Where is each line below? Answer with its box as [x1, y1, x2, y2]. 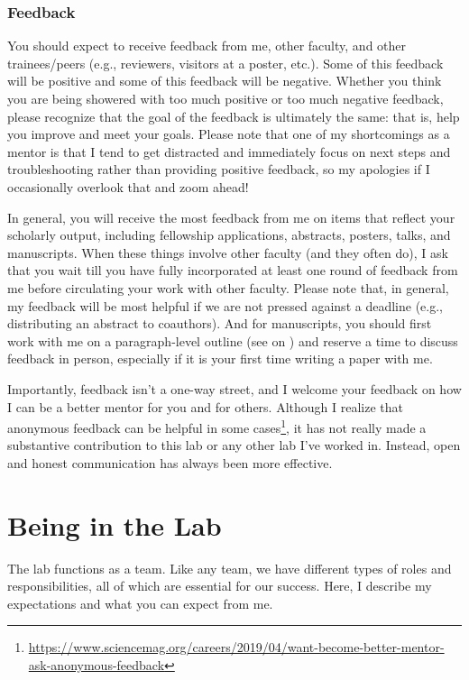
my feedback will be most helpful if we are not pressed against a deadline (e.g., [7, 296, 443, 315]
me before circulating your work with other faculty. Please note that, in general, [7, 278, 449, 297]
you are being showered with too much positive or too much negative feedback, [7, 89, 444, 107]
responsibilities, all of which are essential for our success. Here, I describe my [7, 576, 432, 595]
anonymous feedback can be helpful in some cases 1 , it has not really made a [7, 416, 427, 436]
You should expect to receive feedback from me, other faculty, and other [7, 36, 407, 55]
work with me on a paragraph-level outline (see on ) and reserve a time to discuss [7, 331, 458, 350]
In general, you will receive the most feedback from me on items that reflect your [7, 207, 455, 226]
